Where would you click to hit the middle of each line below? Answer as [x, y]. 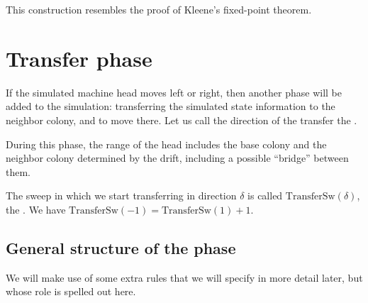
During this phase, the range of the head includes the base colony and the [166, 144]
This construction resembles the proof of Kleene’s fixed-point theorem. [159, 9]
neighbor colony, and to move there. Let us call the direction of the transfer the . [182, 120]
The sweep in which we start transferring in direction [121, 195]
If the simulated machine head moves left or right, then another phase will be [174, 92]
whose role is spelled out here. [71, 291]
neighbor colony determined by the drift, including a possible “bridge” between [177, 158]
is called [265, 195]
